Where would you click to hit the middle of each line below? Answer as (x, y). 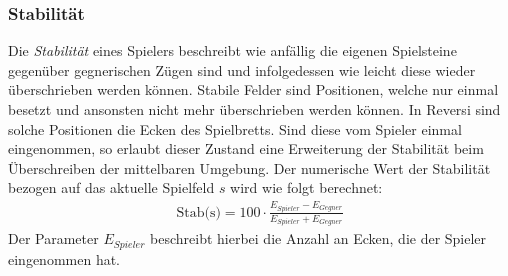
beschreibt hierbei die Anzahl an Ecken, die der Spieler (318, 238)
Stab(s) (198, 212)
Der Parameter (53, 238)
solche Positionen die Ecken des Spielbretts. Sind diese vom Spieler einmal (235, 128)
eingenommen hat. (64, 258)
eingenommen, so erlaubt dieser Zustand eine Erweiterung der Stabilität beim (246, 148)
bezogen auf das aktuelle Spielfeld (111, 187)
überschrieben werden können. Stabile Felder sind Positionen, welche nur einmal (253, 89)
